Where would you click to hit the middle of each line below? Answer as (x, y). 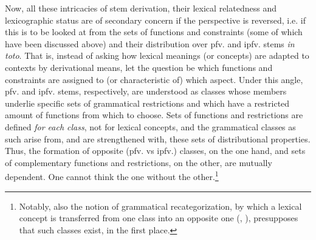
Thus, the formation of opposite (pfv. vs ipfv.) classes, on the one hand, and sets (155, 151)
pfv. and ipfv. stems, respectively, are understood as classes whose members (146, 91)
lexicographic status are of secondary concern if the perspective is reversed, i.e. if (155, 20)
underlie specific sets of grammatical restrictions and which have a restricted (147, 103)
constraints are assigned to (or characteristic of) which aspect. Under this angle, (154, 79)
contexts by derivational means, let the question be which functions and (139, 67)
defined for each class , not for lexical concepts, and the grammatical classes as (150, 126)
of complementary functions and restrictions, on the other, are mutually (139, 162)
